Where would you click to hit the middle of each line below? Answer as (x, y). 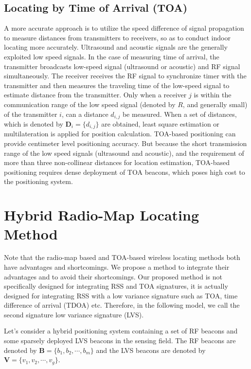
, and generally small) (215, 104)
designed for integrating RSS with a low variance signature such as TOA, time (121, 295)
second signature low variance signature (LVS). (74, 314)
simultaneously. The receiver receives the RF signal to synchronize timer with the (125, 76)
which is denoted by (34, 124)
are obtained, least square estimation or (160, 124)
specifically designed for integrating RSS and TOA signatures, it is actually (116, 286)
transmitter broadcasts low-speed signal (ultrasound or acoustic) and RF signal (122, 66)
